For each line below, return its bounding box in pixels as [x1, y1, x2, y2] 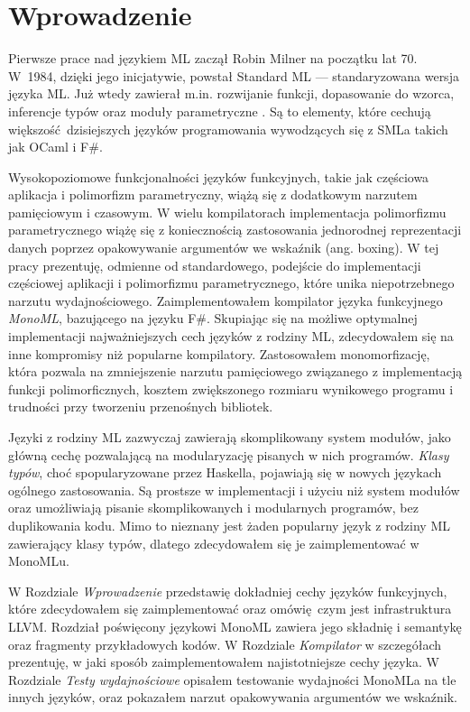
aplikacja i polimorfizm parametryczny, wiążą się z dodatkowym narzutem [8, 185, 418, 204]
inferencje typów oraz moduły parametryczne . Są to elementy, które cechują [8, 101, 431, 120]
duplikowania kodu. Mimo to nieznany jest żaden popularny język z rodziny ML [8, 515, 451, 534]
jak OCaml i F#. [8, 137, 103, 156]
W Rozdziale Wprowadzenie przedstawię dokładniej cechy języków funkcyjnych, [8, 581, 447, 600]
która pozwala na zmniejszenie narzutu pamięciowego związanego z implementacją [8, 362, 463, 381]
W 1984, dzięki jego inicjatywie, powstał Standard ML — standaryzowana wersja [8, 66, 459, 85]
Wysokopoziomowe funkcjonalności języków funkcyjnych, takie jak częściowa [8, 167, 429, 186]
